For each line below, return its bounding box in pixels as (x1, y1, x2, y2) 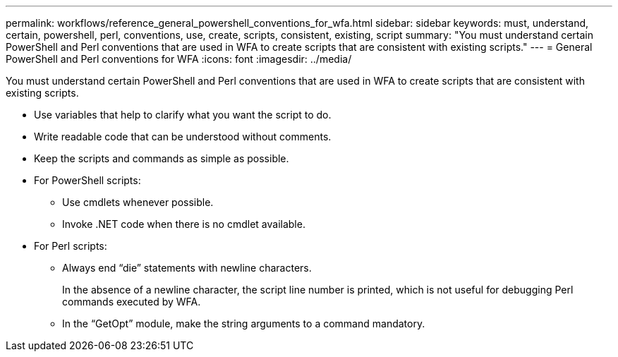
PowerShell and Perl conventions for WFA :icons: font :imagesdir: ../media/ (6, 53, 352, 65)
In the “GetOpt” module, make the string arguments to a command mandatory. (62, 317, 425, 329)
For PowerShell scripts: (34, 174, 141, 186)
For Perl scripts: (34, 240, 107, 252)
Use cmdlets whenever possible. (62, 196, 214, 208)
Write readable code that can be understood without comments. (34, 131, 332, 143)
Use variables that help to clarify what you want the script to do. (34, 109, 332, 121)
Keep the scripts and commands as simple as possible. (34, 152, 289, 164)
